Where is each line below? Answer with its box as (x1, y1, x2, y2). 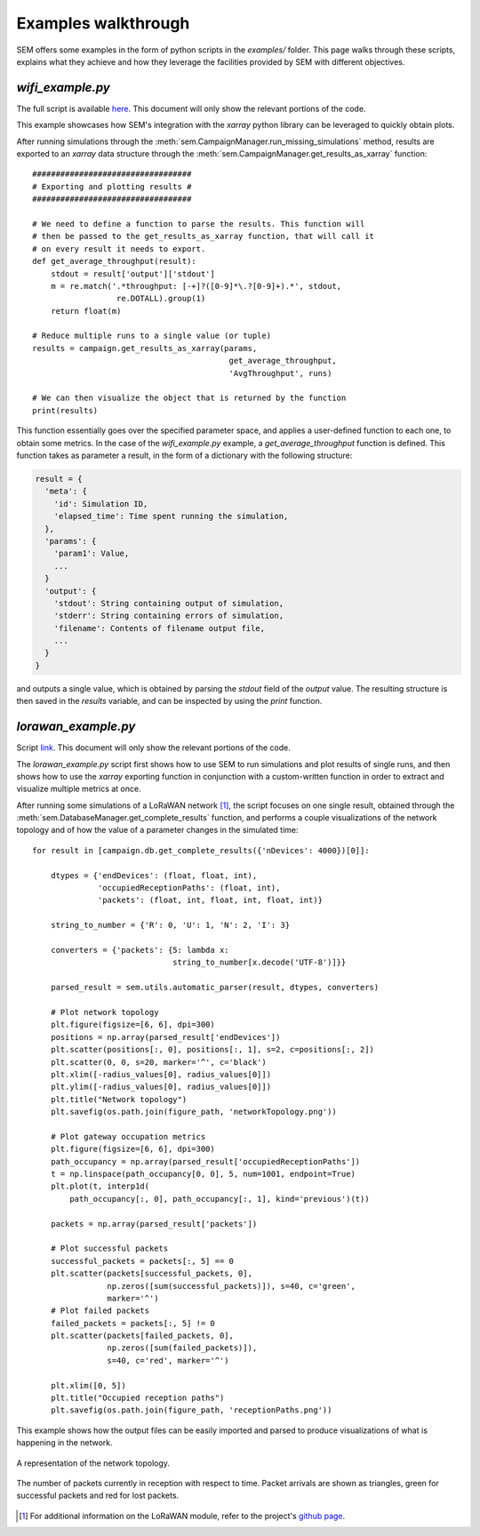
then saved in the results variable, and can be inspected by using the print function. (16, 696, 323, 707)
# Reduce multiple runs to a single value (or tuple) (32, 331, 271, 341)
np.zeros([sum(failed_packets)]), (107, 1343, 258, 1353)
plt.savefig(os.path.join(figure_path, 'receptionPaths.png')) (50, 1405, 332, 1415)
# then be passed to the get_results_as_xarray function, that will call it (32, 231, 375, 242)
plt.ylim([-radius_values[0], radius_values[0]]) (50, 1082, 271, 1092)
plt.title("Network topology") (50, 1094, 188, 1104)
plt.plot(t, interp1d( (50, 1181, 150, 1191)
